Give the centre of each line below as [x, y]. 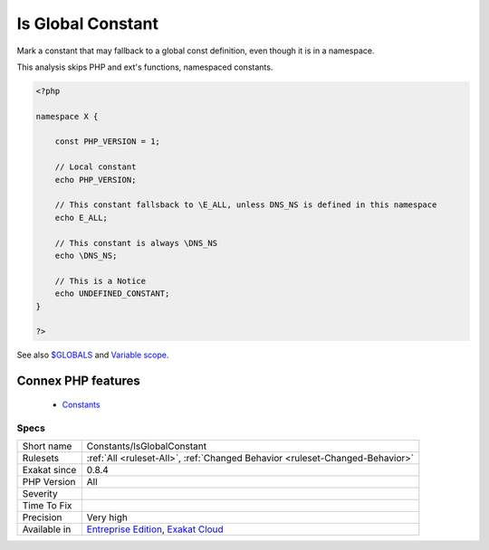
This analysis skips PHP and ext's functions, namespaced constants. [145, 67]
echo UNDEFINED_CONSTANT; [112, 294]
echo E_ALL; [81, 218]
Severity [40, 493]
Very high [107, 517]
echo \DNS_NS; [86, 256]
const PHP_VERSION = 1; [107, 142]
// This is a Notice [101, 281]
